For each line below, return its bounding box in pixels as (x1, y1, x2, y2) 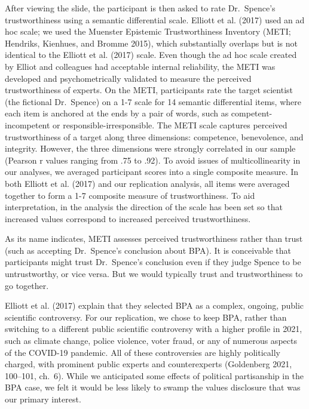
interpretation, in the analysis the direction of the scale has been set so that (5, 201, 283, 213)
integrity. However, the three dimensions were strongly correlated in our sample (5, 142, 296, 155)
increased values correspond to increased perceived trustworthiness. (5, 212, 251, 225)
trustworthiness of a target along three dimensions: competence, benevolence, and (5, 130, 304, 143)
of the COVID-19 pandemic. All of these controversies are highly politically (5, 346, 280, 358)
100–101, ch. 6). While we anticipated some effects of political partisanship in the (5, 369, 304, 382)
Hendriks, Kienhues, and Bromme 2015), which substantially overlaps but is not (5, 36, 298, 49)
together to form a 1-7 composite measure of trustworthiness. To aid (5, 189, 255, 201)
